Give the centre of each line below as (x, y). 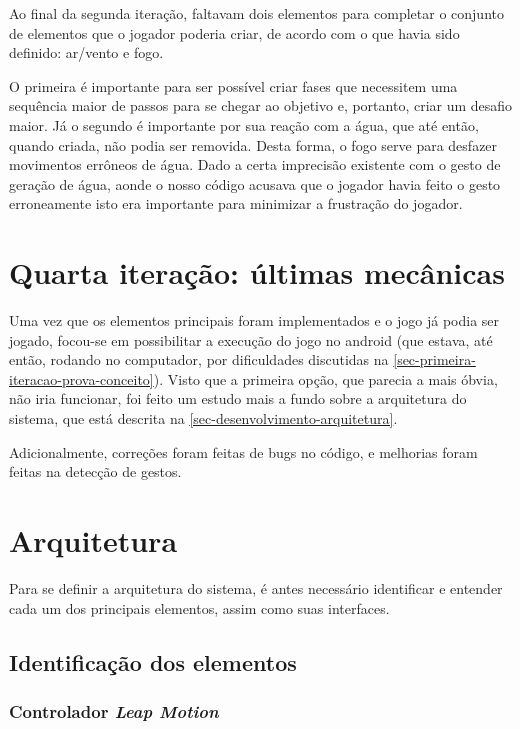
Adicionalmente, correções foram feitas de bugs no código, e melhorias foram (243, 451)
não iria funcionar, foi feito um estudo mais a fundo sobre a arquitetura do (238, 398)
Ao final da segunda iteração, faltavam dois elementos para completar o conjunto (256, 13)
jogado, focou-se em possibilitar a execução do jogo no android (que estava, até (251, 339)
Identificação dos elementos (153, 661)
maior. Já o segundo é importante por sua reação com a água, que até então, (244, 124)
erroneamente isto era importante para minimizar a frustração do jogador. (236, 203)
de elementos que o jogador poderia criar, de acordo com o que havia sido (234, 32)
